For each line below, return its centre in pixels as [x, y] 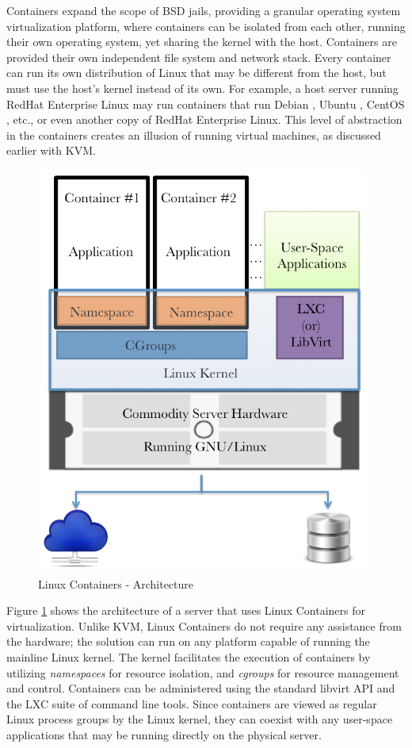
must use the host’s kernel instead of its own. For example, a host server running [202, 88]
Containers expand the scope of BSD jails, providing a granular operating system [204, 10]
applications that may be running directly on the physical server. [164, 734]
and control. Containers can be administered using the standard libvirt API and [201, 688]
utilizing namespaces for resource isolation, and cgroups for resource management [203, 672]
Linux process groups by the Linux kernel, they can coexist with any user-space [200, 719]
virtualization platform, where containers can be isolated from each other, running [206, 26]
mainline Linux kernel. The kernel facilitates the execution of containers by [189, 657]
